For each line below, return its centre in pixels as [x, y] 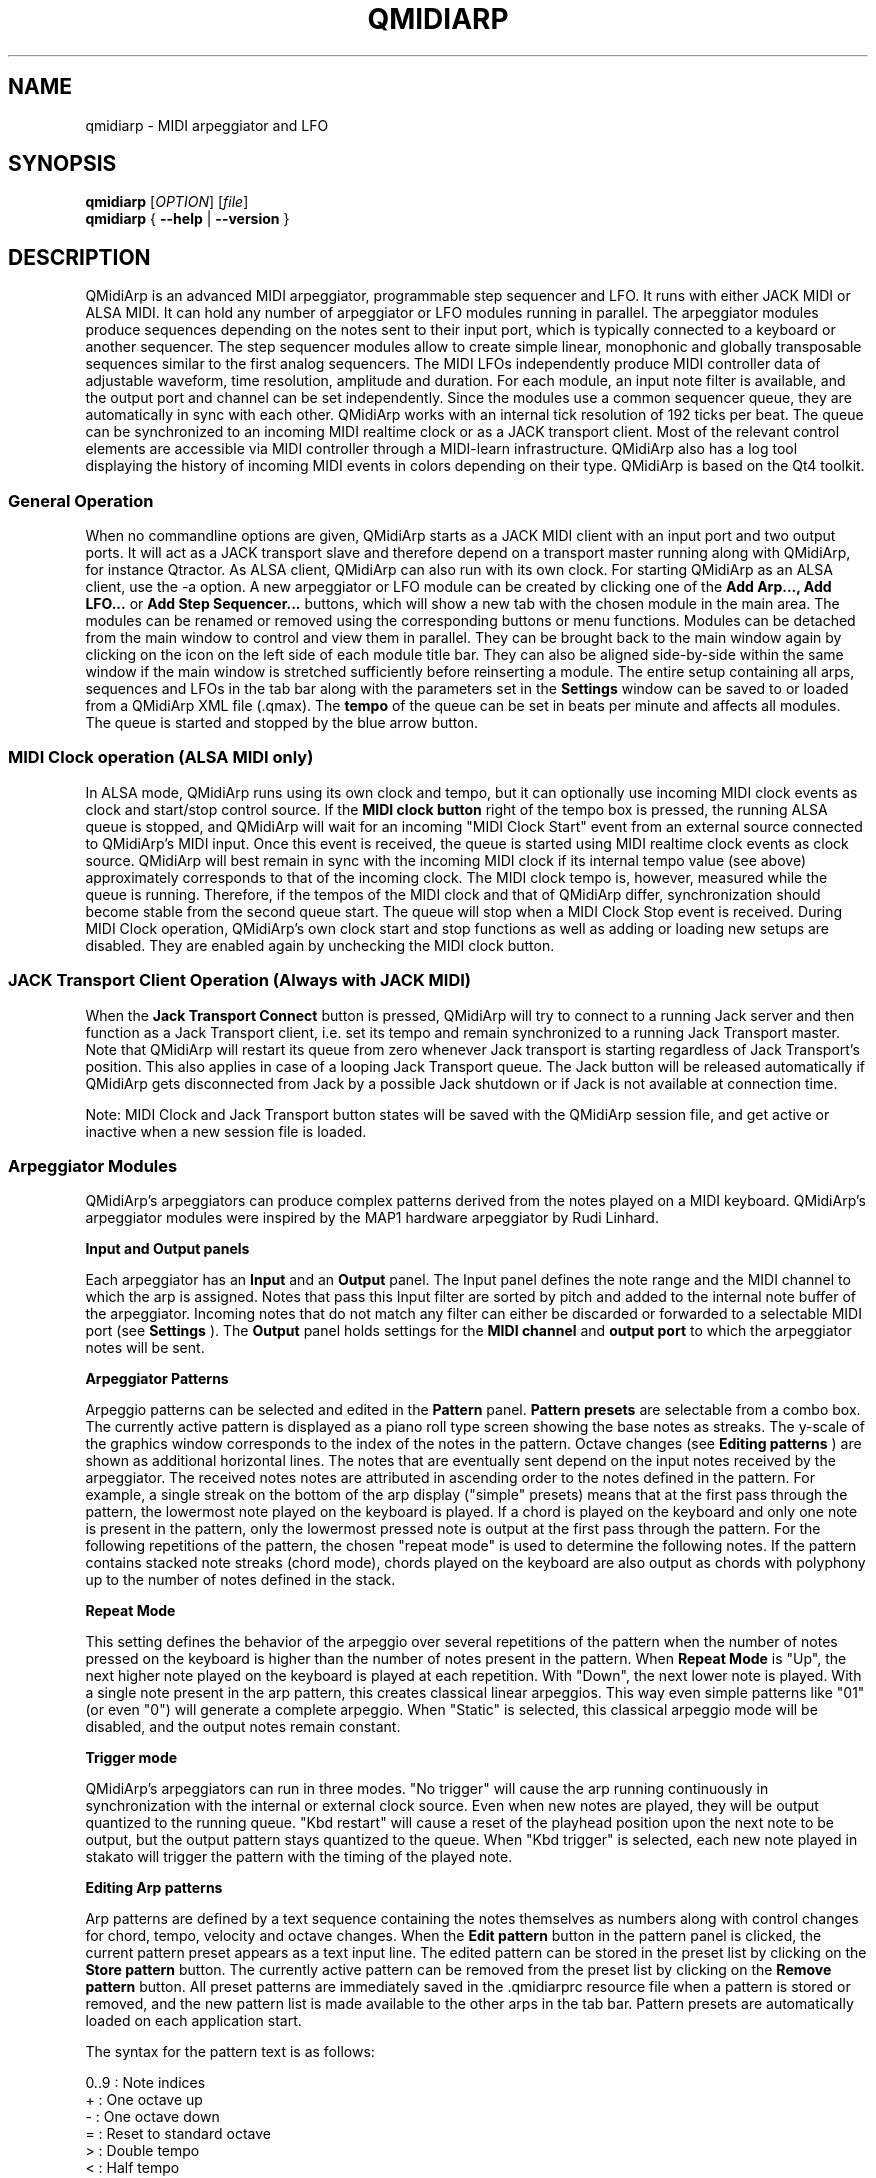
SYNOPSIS [62, 164]
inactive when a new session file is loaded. [226, 1131]
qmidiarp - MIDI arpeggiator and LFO [207, 125]
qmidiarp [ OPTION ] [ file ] [167, 202]
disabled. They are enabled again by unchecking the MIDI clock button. [320, 945]
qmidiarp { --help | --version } [187, 219]
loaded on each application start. [193, 2021]
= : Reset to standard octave [178, 2134]
